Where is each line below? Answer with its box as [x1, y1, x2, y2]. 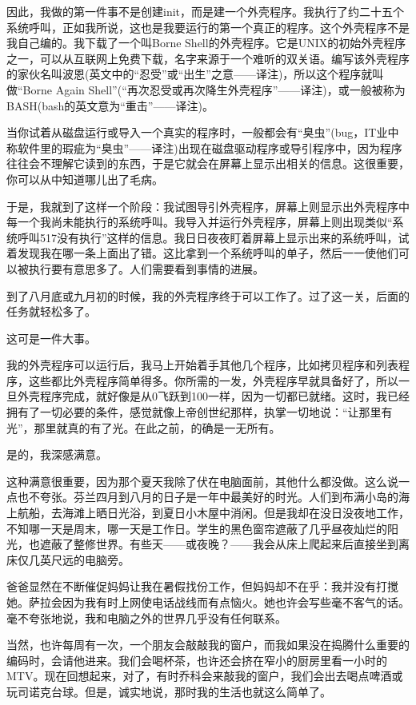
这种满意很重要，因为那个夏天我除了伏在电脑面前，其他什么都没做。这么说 [6, 472, 398, 489]
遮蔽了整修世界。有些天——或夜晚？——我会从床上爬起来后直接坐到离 [39, 536, 410, 552]
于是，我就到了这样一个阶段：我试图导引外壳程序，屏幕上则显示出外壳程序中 [6, 197, 410, 214]
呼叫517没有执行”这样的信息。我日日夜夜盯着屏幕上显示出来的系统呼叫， [17, 229, 398, 245]
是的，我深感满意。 [6, 446, 107, 463]
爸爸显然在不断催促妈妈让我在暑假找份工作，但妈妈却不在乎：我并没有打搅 [6, 578, 398, 595]
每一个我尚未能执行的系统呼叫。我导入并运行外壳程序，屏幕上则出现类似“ [6, 213, 393, 230]
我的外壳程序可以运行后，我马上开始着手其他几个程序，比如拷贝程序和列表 [6, 356, 398, 373]
